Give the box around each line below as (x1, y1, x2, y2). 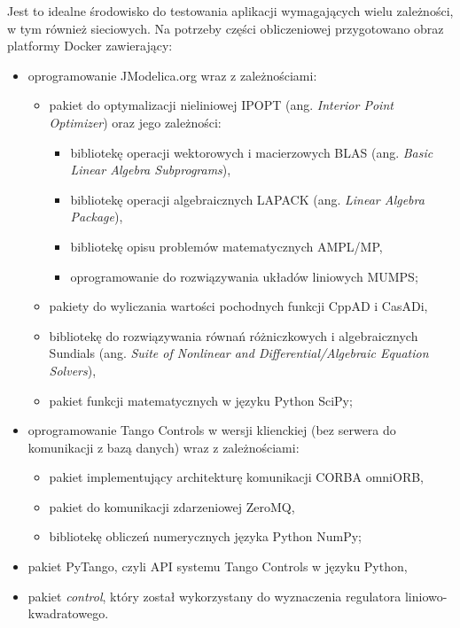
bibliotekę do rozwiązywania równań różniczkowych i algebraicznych (49, 326, 418, 345)
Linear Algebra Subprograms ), (70, 160, 231, 179)
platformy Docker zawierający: (7, 36, 173, 55)
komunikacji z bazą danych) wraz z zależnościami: (27, 438, 300, 456)
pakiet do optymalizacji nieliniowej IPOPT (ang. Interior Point (49, 96, 394, 114)
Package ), (70, 207, 123, 226)
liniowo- (404, 586, 448, 605)
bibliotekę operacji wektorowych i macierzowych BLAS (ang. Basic (70, 143, 433, 161)
